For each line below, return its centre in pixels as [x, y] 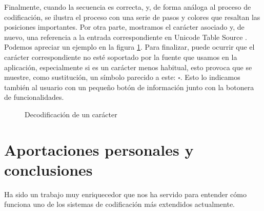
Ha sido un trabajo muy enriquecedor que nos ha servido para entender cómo [125, 194]
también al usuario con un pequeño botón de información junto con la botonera [129, 87]
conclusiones [48, 169]
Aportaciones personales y [99, 149]
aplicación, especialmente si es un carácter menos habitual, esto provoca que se [128, 67]
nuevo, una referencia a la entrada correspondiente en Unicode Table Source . [126, 37]
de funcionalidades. [34, 97]
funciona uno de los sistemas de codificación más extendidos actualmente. [119, 204]
